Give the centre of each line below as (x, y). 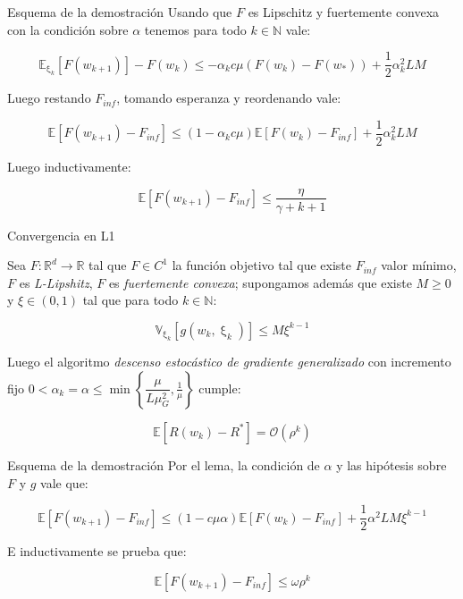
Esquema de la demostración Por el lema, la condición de (164, 464)
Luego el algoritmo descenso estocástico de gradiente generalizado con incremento (229, 362)
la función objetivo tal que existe (262, 265)
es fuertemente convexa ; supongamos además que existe (260, 282)
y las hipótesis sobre (391, 464)
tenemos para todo (195, 29)
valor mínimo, (419, 265)
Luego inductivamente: (69, 166)
